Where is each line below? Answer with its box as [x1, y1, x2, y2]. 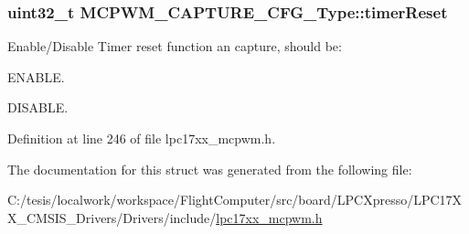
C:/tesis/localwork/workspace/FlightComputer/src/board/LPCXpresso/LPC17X [7, 190, 463, 209]
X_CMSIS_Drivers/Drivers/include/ [7, 207, 217, 227]
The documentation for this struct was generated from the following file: [7, 159, 412, 178]
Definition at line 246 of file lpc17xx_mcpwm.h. [7, 129, 276, 147]
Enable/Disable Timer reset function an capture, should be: [7, 37, 342, 56]
